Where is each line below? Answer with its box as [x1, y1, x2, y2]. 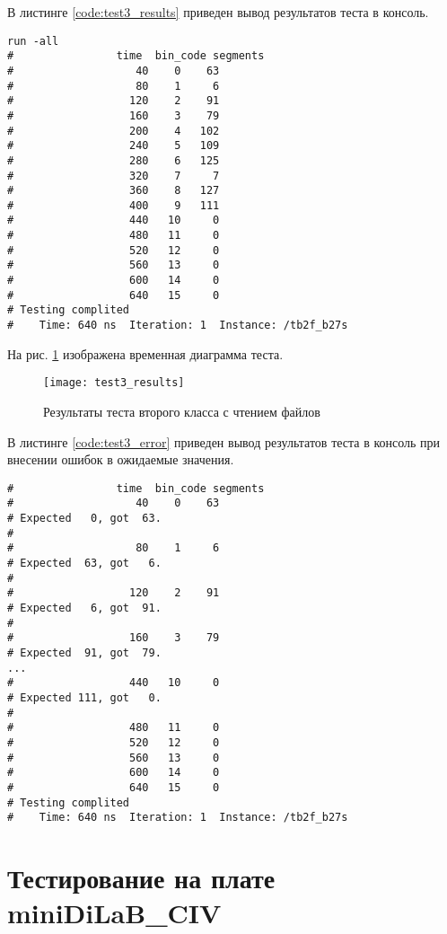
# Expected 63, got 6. [7, 557, 162, 570]
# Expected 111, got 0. [7, 691, 162, 704]
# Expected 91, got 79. [7, 646, 162, 659]
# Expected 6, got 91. [7, 602, 162, 614]
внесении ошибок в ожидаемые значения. [7, 450, 234, 469]
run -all [7, 34, 59, 48]
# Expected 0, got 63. [7, 512, 162, 525]
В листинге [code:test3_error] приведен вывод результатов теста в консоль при [7, 432, 441, 451]
